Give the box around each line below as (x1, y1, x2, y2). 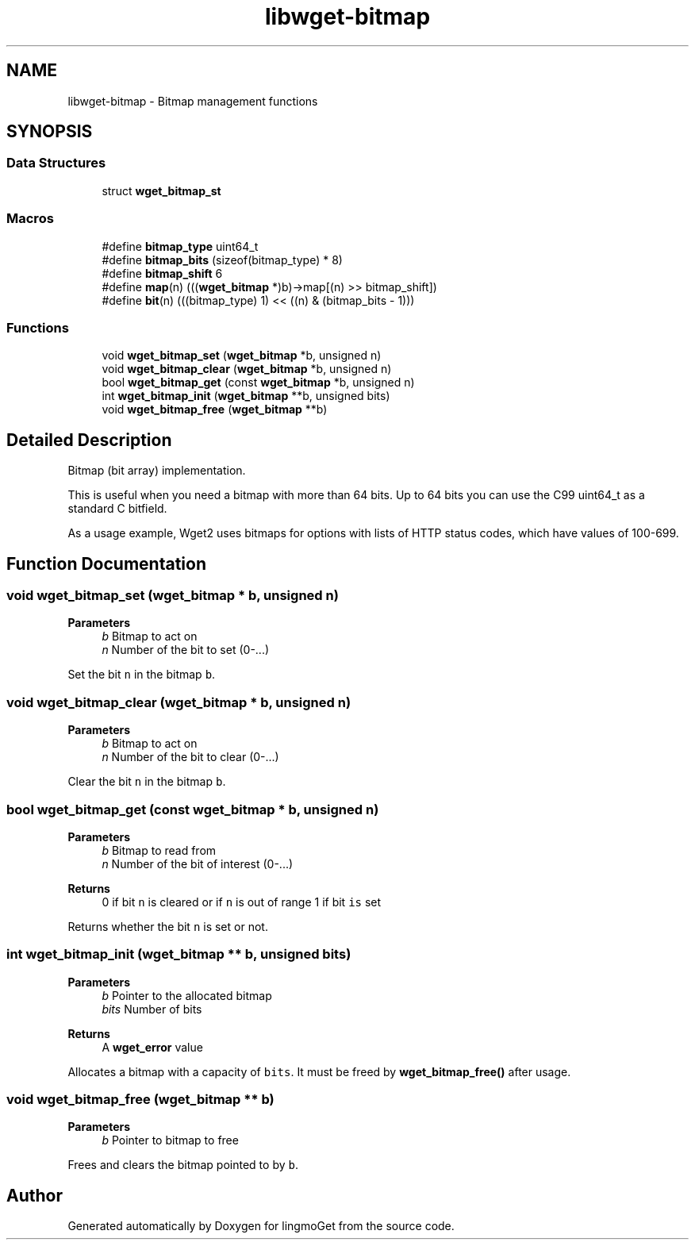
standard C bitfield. (67, 502, 167, 516)
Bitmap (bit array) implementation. (67, 463, 246, 478)
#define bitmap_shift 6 (102, 266, 223, 280)
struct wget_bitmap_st (102, 183, 221, 198)
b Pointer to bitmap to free (102, 1133, 239, 1148)
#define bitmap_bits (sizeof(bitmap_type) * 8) (102, 252, 343, 267)
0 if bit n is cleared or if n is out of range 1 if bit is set (102, 894, 382, 909)
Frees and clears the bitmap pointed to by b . (67, 1158, 298, 1172)
